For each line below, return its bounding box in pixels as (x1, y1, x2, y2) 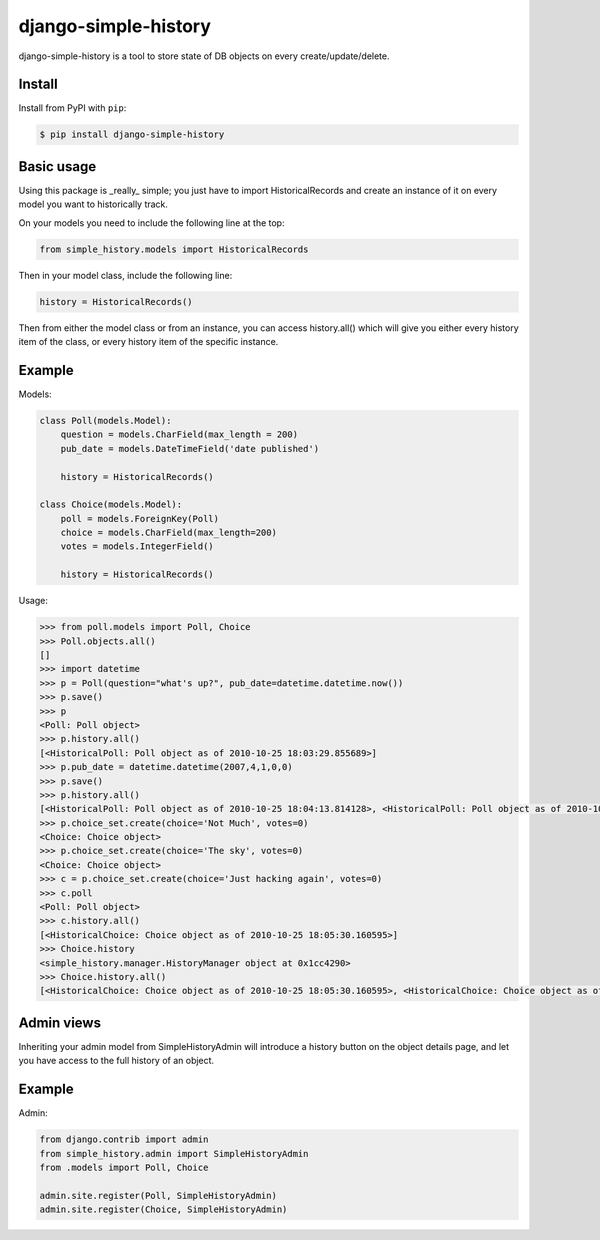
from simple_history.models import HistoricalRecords (39, 243, 309, 255)
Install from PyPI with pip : (18, 102, 127, 114)
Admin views (18, 1014, 102, 1031)
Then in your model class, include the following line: (18, 269, 233, 281)
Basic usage (18, 158, 97, 175)
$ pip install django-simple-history (39, 129, 225, 140)
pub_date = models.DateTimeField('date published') (60, 443, 320, 454)
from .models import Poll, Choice (39, 1161, 209, 1173)
